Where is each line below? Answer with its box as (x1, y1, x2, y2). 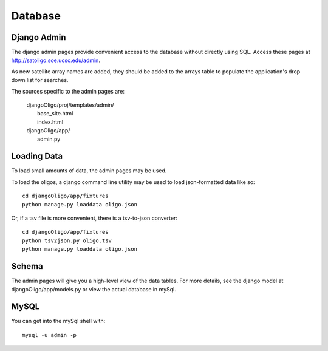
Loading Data (11, 151, 63, 162)
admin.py (37, 135, 61, 143)
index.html (37, 118, 64, 126)
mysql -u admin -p (22, 332, 77, 338)
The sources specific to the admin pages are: (11, 87, 125, 95)
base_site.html (37, 110, 73, 117)
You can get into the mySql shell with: (11, 318, 106, 325)
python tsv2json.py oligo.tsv (22, 237, 112, 244)
